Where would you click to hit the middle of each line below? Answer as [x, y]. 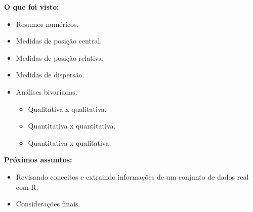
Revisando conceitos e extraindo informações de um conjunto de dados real [132, 176]
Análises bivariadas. [47, 91]
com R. [27, 186]
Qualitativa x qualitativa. [67, 109]
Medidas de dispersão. [50, 75]
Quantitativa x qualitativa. [70, 142]
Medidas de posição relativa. [60, 57]
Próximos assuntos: [38, 160]
